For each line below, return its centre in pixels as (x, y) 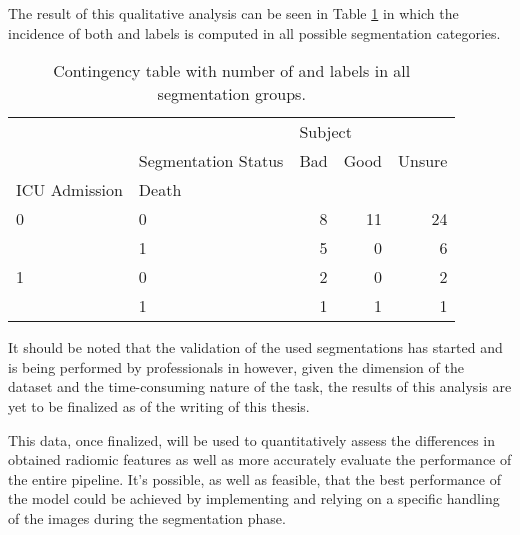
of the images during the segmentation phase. (147, 517)
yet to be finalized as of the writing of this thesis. (159, 405)
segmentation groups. (231, 94)
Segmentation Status (211, 161)
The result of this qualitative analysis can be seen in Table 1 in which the (233, 13)
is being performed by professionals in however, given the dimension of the (236, 366)
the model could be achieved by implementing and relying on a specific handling (254, 498)
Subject (325, 132)
